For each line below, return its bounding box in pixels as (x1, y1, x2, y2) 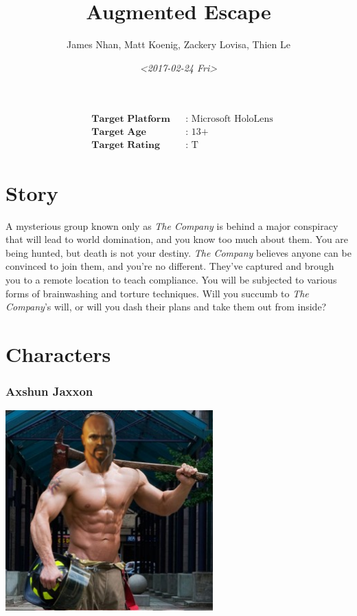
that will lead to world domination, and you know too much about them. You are (5, 232, 349, 246)
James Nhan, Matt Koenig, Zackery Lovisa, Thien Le (67, 37, 290, 52)
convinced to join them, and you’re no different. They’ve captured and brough (5, 259, 334, 273)
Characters (5, 339, 111, 368)
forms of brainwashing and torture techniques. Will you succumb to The (5, 286, 309, 300)
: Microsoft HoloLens (185, 114, 273, 125)
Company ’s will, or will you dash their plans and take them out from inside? (5, 299, 327, 314)
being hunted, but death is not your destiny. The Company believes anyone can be (5, 245, 352, 259)
